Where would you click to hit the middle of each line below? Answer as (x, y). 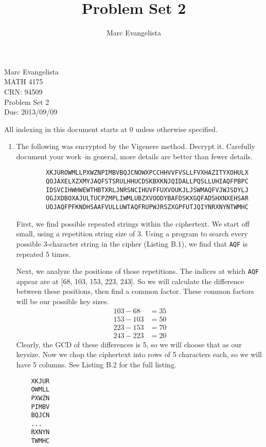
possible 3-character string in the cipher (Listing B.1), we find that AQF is (132, 243)
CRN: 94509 (23, 91)
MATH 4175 (24, 81)
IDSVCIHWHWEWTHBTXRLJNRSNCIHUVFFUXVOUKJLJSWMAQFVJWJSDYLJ (147, 190)
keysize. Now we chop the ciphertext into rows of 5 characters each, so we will (139, 354)
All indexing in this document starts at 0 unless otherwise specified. (111, 129)
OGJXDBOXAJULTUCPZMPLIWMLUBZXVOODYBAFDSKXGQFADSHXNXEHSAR (147, 199)
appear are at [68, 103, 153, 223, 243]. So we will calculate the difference (130, 281)
